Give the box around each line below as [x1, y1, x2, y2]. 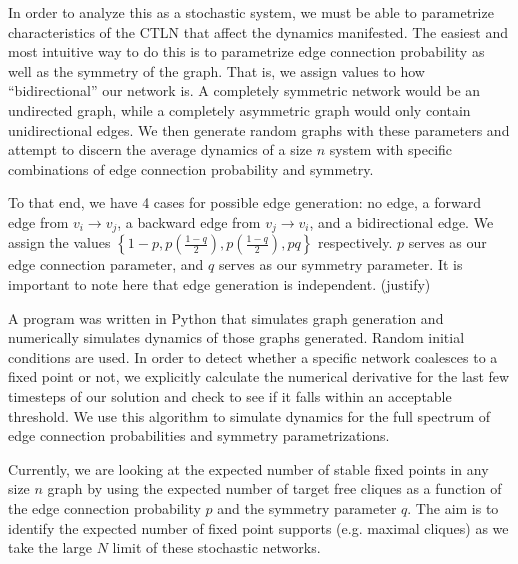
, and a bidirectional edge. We [309, 211, 494, 232]
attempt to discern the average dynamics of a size [8, 139, 312, 160]
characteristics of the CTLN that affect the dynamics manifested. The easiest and [8, 21, 508, 42]
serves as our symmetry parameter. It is [218, 254, 463, 275]
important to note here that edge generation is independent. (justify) [8, 273, 431, 294]
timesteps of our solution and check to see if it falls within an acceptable [8, 385, 452, 406]
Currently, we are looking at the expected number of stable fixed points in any [8, 458, 489, 479]
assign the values [8, 232, 111, 253]
